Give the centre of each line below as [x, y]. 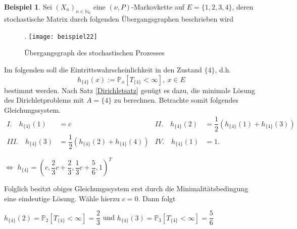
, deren [243, 7]
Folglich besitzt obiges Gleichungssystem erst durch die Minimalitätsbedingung [126, 188]
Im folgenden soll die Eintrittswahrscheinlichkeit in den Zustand [103, 70]
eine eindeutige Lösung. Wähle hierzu [62, 198]
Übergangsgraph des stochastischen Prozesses [94, 53]
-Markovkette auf [158, 7]
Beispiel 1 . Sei [28, 7]
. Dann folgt [157, 198]
